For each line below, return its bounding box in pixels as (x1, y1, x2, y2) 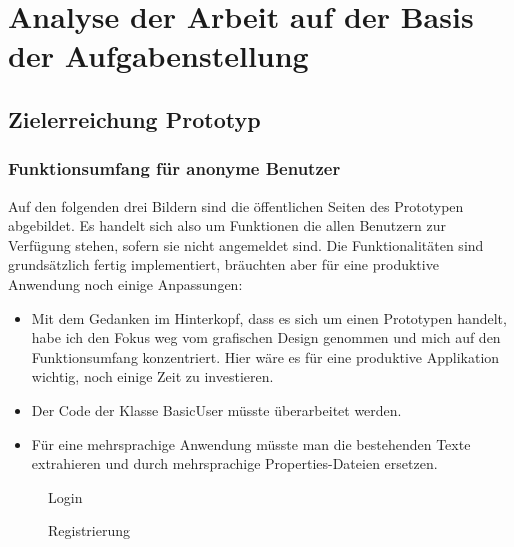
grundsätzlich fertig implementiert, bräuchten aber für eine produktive (8, 254, 439, 275)
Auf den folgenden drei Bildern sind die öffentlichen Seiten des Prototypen (8, 195, 464, 216)
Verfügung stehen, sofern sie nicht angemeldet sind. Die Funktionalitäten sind (8, 234, 484, 255)
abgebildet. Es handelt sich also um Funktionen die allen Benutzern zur (8, 215, 447, 236)
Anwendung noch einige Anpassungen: (8, 273, 243, 294)
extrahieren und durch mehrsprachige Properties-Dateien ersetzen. (31, 453, 438, 474)
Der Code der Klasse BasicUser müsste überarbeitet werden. (31, 399, 402, 420)
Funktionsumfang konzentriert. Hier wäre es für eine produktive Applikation (31, 346, 500, 367)
